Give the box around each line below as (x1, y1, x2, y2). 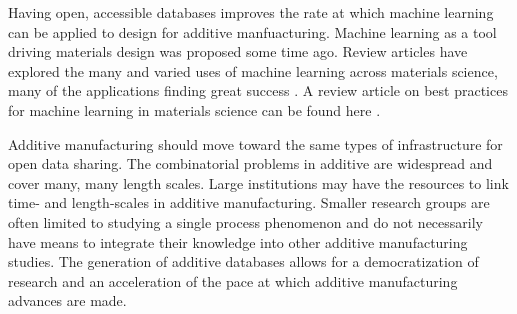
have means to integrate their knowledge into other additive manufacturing (8, 231, 468, 252)
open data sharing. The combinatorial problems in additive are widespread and (8, 153, 493, 174)
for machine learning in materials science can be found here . (8, 99, 381, 120)
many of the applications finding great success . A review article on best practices (8, 80, 508, 101)
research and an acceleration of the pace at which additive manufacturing (8, 270, 458, 291)
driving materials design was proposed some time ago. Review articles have (8, 41, 468, 62)
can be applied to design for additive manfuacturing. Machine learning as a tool (8, 21, 497, 42)
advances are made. (8, 290, 127, 311)
